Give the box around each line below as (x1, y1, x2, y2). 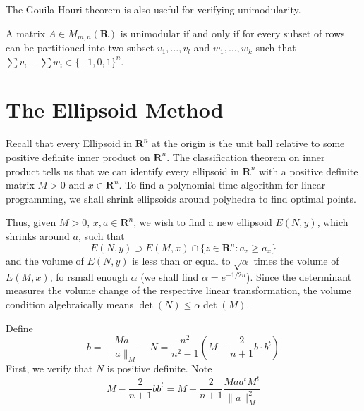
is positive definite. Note (107, 361, 212, 376)
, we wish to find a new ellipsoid (133, 215, 272, 229)
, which (317, 215, 348, 229)
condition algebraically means (6, 296, 133, 311)
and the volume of (6, 253, 84, 268)
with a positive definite (258, 163, 358, 178)
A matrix (6, 25, 46, 40)
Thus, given (6, 215, 56, 229)
